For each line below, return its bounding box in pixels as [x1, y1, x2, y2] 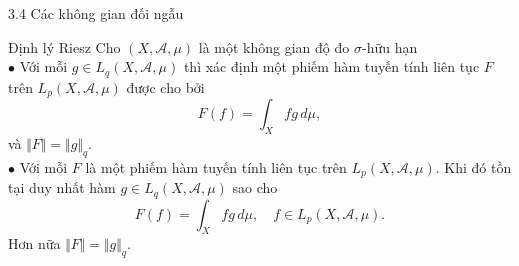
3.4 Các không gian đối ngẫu [8, 3, 184, 23]
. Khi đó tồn [435, 156, 512, 177]
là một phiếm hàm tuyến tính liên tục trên [85, 156, 347, 177]
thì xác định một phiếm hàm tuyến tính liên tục [183, 56, 480, 77]
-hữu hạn [361, 36, 418, 57]
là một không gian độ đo [198, 36, 350, 57]
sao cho [232, 177, 278, 198]
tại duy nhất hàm [8, 177, 116, 198]
